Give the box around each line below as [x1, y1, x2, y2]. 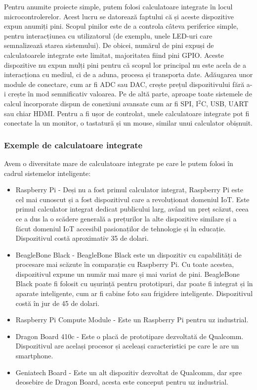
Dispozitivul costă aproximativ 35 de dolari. [15, 233, 149, 243]
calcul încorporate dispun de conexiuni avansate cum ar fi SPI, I [4, 98, 199, 108]
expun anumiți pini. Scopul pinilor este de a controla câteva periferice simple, [4, 21, 238, 31]
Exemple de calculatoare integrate [4, 138, 143, 151]
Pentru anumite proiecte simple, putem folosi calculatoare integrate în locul [4, 1, 233, 11]
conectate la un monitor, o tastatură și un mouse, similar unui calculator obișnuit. [4, 118, 253, 128]
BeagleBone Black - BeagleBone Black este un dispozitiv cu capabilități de [15, 249, 242, 260]
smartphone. [15, 350, 53, 361]
